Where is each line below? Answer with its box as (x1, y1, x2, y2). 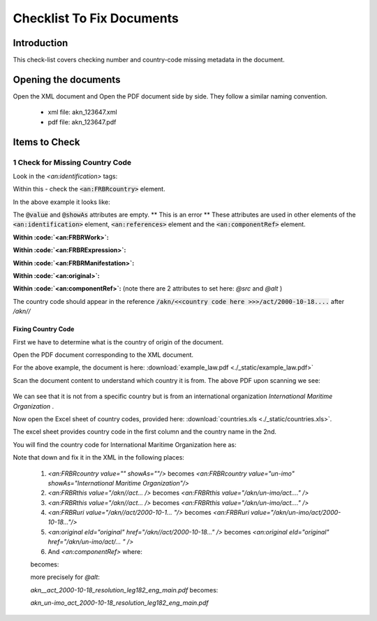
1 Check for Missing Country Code (13, 157, 132, 167)
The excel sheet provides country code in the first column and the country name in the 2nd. (13, 428, 277, 436)
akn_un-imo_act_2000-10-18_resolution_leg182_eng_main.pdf (30, 599, 209, 607)
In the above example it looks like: (13, 198, 111, 206)
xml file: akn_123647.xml (47, 108, 118, 117)
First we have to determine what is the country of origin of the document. (13, 337, 223, 346)
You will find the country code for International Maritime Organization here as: (13, 440, 237, 448)
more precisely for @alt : (30, 573, 101, 581)
